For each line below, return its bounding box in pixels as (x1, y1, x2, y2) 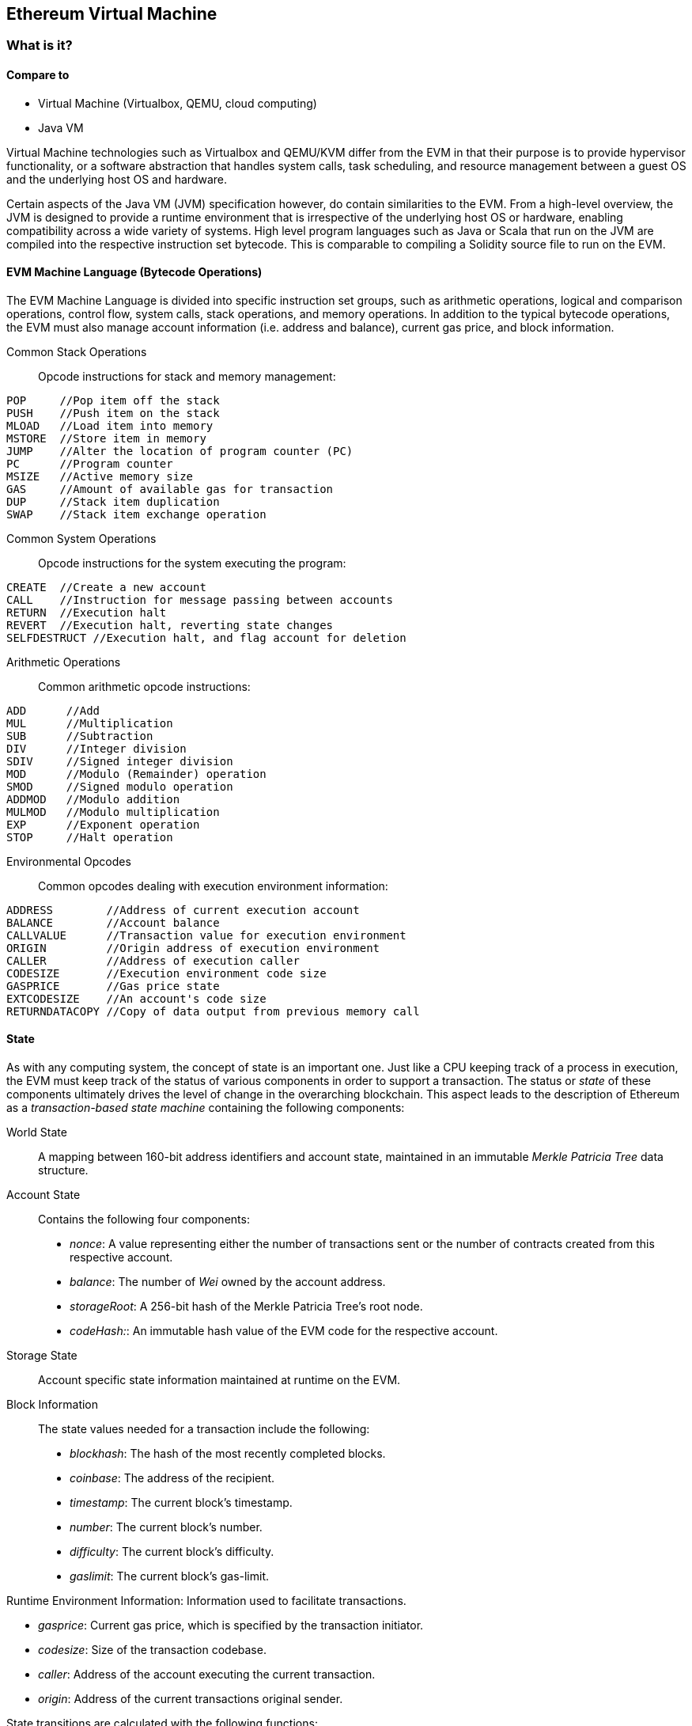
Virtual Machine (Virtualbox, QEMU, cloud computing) (38, 96, 317, 110)
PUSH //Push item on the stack (6, 406, 220, 419)
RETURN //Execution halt (6, 605, 167, 619)
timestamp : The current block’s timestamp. (70, 1496, 293, 1510)
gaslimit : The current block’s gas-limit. (70, 1569, 270, 1584)
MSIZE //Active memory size (6, 469, 194, 483)
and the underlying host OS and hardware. (6, 172, 228, 186)
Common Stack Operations (6, 344, 147, 358)
